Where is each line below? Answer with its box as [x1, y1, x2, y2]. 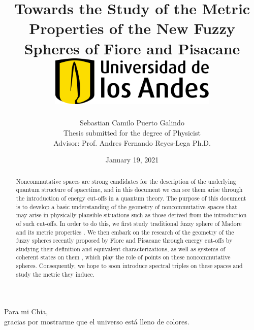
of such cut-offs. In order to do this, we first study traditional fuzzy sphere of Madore [16, 219, 242, 227]
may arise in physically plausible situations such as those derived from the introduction [16, 211, 247, 219]
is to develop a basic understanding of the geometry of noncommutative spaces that [16, 202, 237, 211]
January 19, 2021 [105, 154, 159, 165]
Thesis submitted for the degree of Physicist [63, 127, 201, 138]
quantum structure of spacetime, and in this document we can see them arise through [16, 185, 243, 194]
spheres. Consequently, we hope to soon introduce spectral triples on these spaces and [16, 261, 243, 270]
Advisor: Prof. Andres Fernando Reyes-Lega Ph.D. [53, 137, 211, 148]
